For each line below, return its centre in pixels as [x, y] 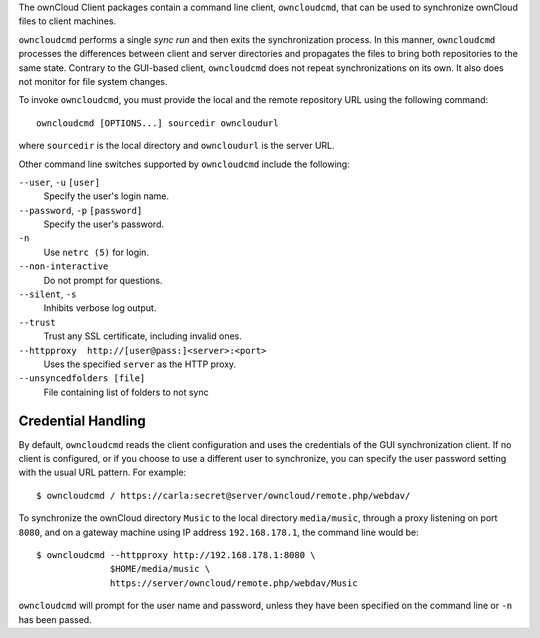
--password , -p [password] [80, 210]
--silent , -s [47, 294]
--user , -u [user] [59, 182]
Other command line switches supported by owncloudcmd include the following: [184, 164]
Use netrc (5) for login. [96, 252]
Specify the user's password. [104, 224]
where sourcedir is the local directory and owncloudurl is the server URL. [176, 146]
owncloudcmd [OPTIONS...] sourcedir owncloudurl [157, 123]
